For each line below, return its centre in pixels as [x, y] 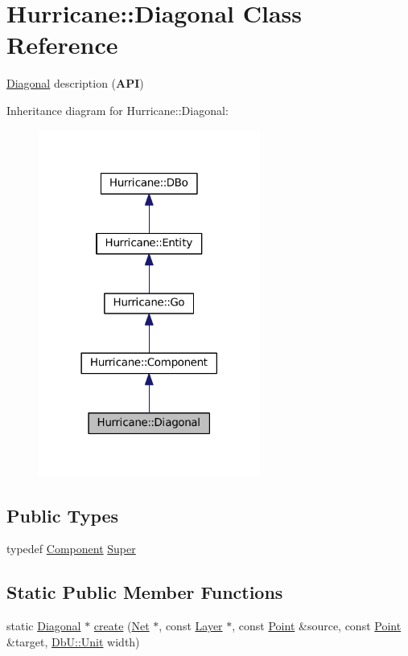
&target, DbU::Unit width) [73, 641]
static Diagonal [44, 626]
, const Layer [191, 626]
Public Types [63, 515]
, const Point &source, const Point [317, 626]
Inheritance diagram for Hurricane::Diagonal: [117, 110]
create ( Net [122, 626]
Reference [62, 45]
